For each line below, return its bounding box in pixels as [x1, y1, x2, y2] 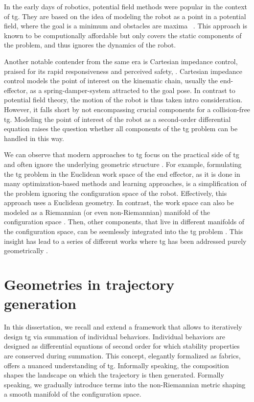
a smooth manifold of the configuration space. [4, 389, 141, 399]
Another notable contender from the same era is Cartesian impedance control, [4, 56, 238, 66]
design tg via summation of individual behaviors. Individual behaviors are [4, 331, 226, 341]
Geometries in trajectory [4, 274, 175, 294]
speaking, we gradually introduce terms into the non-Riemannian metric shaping [4, 379, 246, 389]
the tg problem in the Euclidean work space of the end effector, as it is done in [4, 168, 240, 179]
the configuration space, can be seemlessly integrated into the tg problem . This [4, 226, 243, 236]
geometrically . [4, 245, 48, 256]
